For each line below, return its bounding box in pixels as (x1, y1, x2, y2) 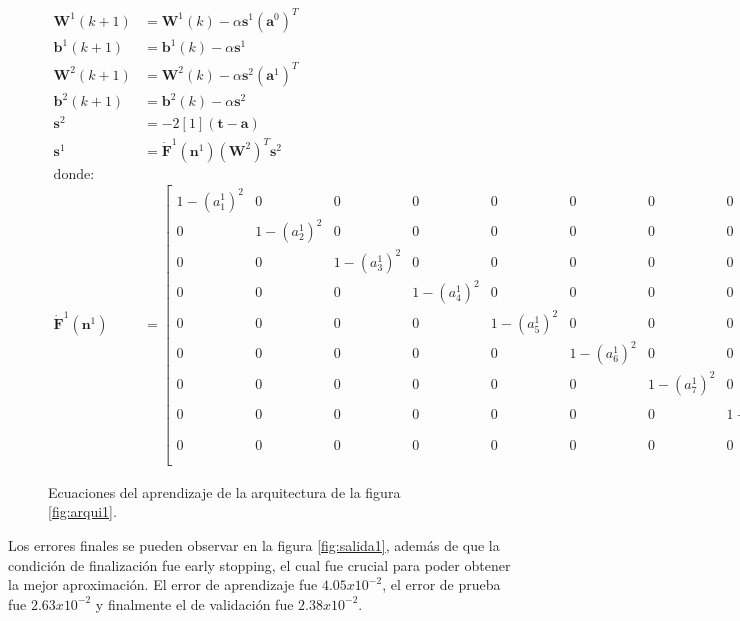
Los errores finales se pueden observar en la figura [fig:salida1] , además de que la (8, 535, 500, 556)
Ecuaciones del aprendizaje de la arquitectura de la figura (48, 481, 401, 502)
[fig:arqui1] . (48, 501, 117, 522)
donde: (53, 168, 95, 182)
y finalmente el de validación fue (95, 593, 294, 614)
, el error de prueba (382, 574, 501, 595)
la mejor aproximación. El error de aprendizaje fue (8, 574, 318, 595)
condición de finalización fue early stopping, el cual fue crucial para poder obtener (8, 554, 511, 575)
